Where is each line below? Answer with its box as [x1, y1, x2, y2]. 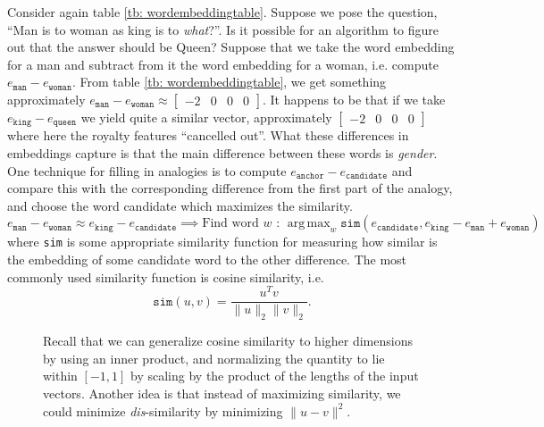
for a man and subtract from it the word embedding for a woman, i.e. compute [7, 54, 439, 73]
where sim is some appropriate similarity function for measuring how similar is [7, 232, 438, 251]
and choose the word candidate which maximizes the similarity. [7, 196, 353, 214]
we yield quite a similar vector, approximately [80, 107, 332, 126]
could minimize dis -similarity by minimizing [43, 401, 283, 420]
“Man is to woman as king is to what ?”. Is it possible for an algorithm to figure [7, 20, 439, 38]
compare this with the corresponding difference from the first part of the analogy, [7, 179, 453, 197]
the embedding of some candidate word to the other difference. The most [7, 250, 407, 269]
